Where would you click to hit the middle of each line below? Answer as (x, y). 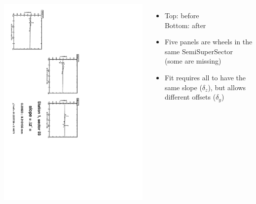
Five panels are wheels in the (208, 42)
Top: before (182, 15)
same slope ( (183, 87)
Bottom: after (185, 25)
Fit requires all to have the (205, 77)
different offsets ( (190, 97)
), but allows (227, 87)
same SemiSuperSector (199, 51)
